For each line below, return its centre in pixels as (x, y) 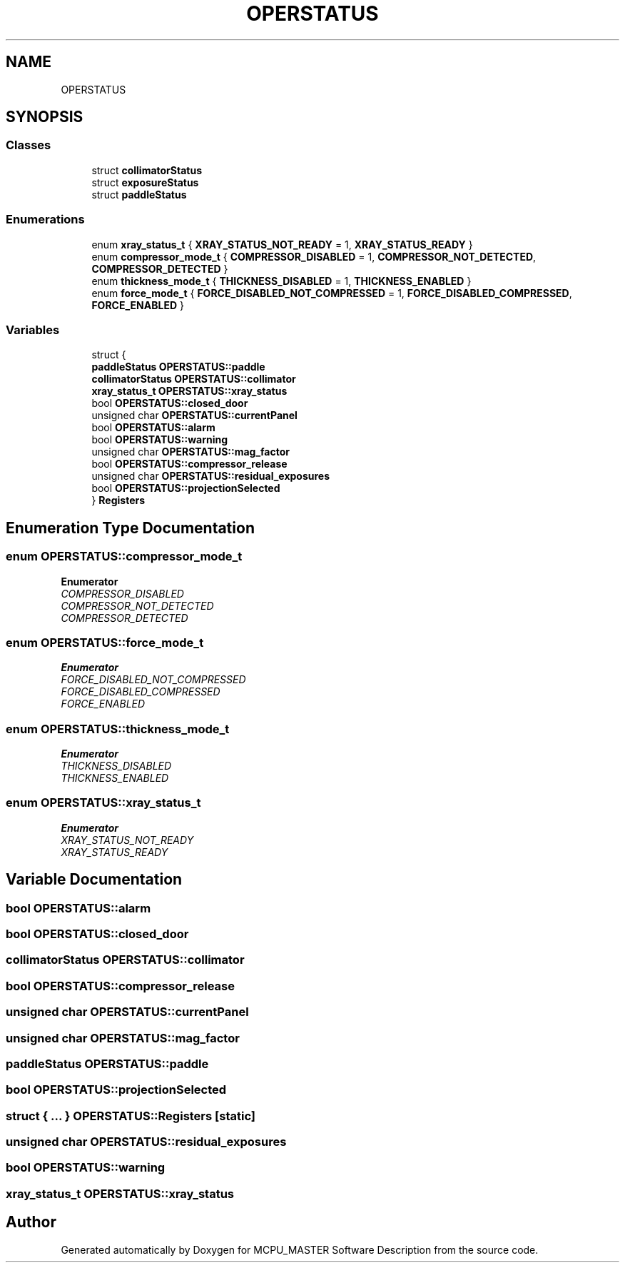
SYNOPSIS (45, 117)
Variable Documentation (94, 880)
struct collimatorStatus (147, 170)
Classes (29, 145)
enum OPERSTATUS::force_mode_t (105, 642)
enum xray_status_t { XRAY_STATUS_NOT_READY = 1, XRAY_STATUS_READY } (282, 244)
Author (31, 1222)
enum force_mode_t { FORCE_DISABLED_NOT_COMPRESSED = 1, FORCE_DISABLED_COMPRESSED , (332, 293)
